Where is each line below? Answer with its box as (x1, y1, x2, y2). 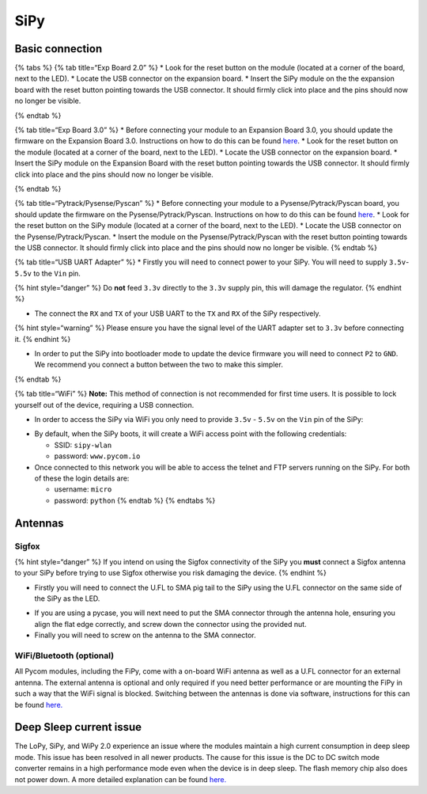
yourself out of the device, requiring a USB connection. (14, 400, 195, 409)
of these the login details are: (34, 473, 130, 483)
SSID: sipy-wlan (54, 440, 112, 450)
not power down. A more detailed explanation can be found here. (14, 774, 227, 784)
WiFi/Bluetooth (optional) (14, 650, 115, 661)
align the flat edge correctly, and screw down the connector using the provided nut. (34, 619, 308, 629)
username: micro (54, 484, 112, 494)
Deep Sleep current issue (14, 720, 142, 734)
